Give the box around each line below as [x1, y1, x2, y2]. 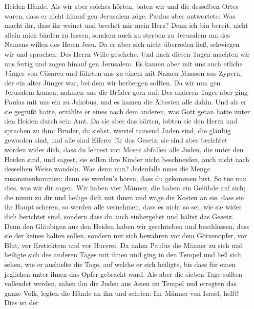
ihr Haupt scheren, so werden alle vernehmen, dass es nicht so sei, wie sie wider [4, 202, 242, 212]
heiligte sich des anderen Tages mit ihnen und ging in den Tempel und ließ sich [4, 249, 241, 260]
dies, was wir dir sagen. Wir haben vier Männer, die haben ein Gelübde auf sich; [4, 183, 246, 193]
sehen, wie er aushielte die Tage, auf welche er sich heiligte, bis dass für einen [4, 259, 236, 269]
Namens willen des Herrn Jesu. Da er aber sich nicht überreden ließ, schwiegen [4, 39, 240, 49]
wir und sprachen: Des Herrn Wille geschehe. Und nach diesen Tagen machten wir [4, 48, 250, 59]
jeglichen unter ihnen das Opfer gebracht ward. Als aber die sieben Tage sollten [4, 268, 243, 279]
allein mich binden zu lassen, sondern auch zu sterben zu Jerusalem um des [4, 29, 230, 40]
